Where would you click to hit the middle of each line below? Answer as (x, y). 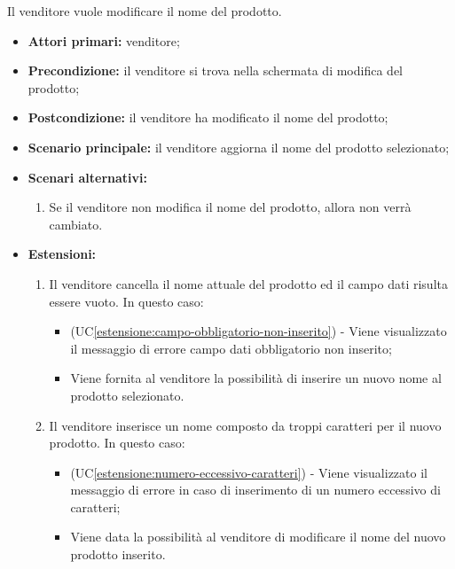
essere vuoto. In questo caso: (126, 301)
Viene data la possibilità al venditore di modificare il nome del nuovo (258, 537)
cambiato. (76, 224)
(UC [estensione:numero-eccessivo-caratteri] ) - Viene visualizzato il (249, 472)
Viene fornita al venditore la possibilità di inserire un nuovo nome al (256, 378)
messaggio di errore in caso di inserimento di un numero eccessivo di (255, 490)
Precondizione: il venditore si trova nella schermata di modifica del (215, 70)
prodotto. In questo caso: (117, 443)
